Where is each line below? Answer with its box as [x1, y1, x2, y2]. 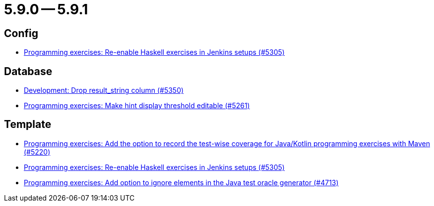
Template [4, 118, 52, 131]
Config [4, 27, 38, 40]
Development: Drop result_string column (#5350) [24, 86, 184, 95]
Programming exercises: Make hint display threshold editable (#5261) [24, 101, 250, 110]
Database [4, 65, 53, 78]
